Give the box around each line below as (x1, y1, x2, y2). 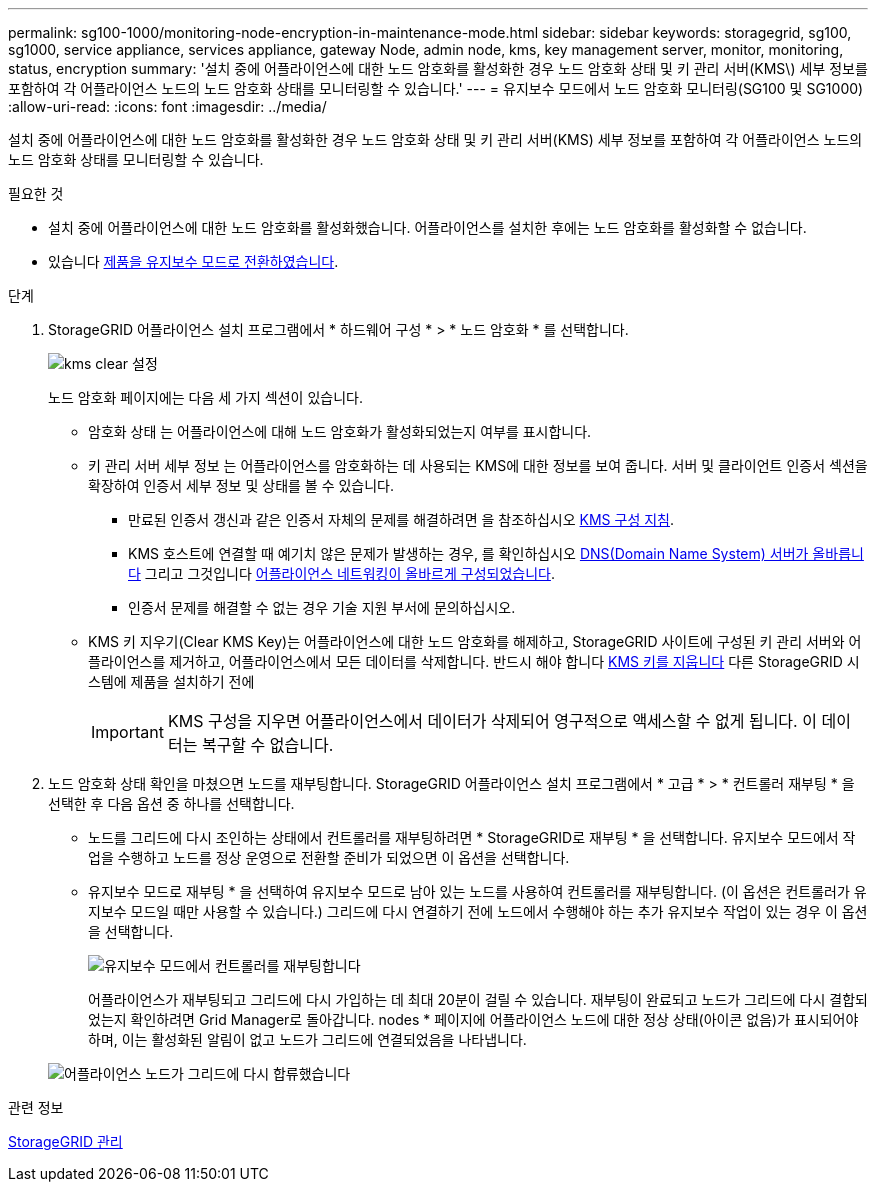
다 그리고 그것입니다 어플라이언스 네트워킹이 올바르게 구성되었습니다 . (128, 565, 555, 582)
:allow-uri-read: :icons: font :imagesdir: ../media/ (8, 98, 327, 115)
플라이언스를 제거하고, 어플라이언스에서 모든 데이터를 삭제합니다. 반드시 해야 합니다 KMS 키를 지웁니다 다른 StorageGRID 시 (88, 653, 860, 670)
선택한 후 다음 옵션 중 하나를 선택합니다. (48, 795, 295, 812)
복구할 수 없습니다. (201, 735, 334, 755)
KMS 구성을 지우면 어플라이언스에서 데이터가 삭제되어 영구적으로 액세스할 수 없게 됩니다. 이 (167, 711, 817, 731)
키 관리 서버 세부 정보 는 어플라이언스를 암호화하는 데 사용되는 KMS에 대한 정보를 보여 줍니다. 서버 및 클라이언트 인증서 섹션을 (88, 457, 868, 474)
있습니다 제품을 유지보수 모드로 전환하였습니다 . (48, 253, 339, 270)
